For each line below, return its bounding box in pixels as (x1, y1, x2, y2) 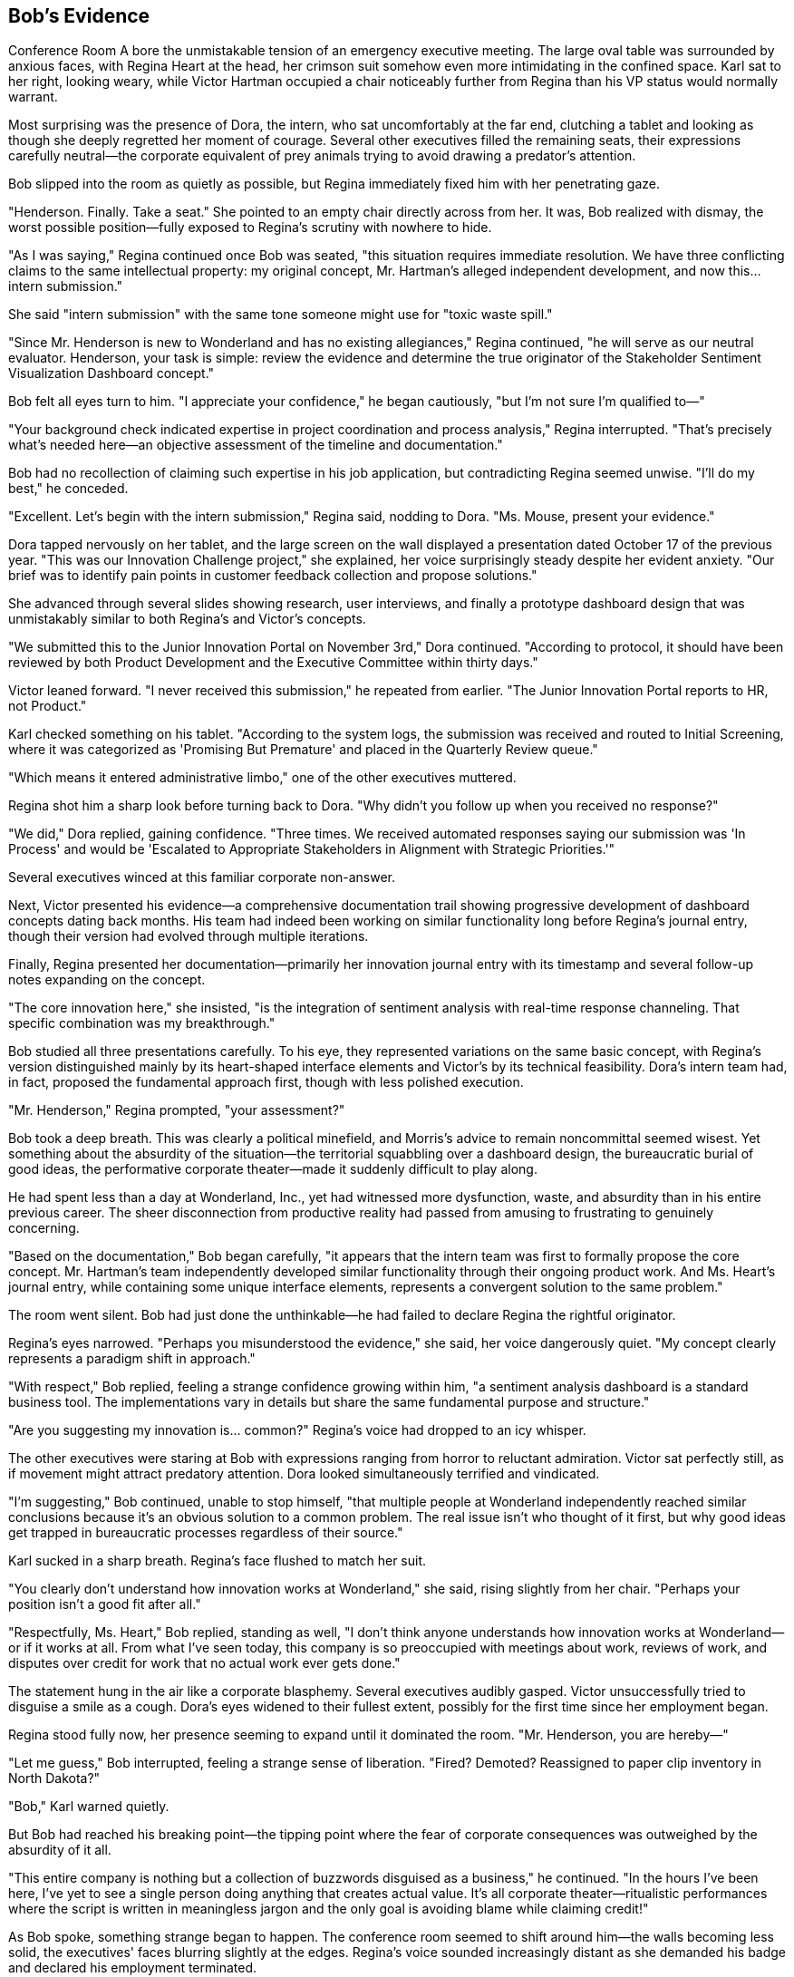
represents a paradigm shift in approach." (8, 1351, 256, 1367)
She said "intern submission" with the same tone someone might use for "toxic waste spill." (8, 306, 553, 323)
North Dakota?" (8, 1770, 101, 1787)
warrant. (8, 89, 58, 105)
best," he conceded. (8, 480, 129, 497)
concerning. (8, 1220, 80, 1236)
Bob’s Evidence (8, 5, 150, 27)
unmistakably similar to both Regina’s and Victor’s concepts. (8, 611, 366, 627)
